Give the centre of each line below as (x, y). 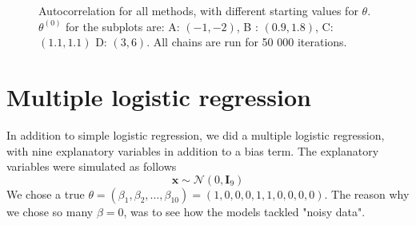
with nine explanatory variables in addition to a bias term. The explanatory (193, 150)
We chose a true (46, 193)
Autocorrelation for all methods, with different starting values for (198, 10)
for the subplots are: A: (123, 26)
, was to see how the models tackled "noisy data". (244, 211)
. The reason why (367, 193)
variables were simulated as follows (92, 166)
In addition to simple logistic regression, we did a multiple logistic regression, (196, 134)
